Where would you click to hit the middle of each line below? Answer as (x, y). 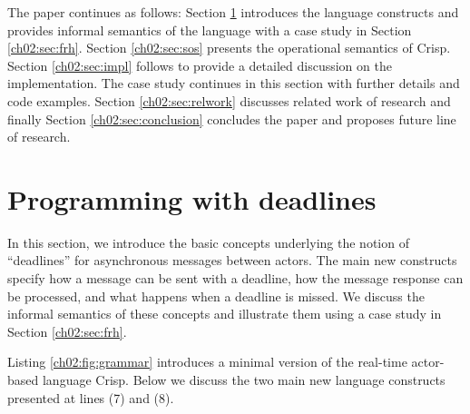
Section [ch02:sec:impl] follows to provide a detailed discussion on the (200, 65)
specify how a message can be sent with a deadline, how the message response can (235, 278)
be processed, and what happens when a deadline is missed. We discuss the (216, 296)
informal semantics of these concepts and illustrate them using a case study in (225, 314)
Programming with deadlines (192, 198)
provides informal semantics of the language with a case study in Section (210, 30)
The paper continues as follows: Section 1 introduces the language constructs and (233, 12)
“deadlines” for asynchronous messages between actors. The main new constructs (232, 260)
